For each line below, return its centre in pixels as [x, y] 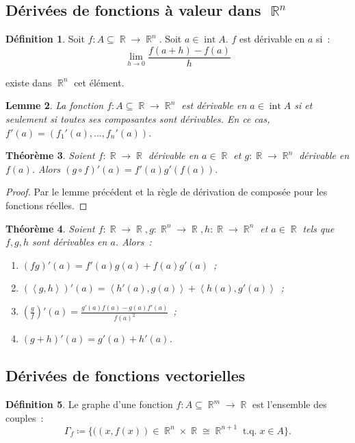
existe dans [29, 82]
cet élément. [99, 82]
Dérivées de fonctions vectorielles [126, 375]
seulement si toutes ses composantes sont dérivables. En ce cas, [138, 119]
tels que [318, 228]
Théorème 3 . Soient [50, 155]
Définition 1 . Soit [45, 39]
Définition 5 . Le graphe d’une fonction [89, 404]
